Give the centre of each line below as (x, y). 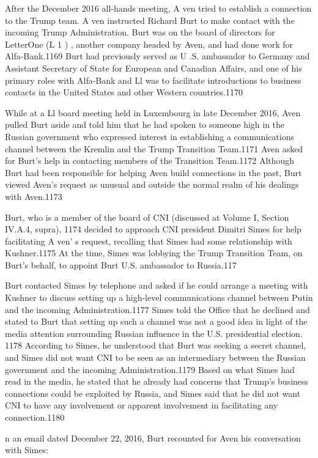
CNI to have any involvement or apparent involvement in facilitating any (142, 405)
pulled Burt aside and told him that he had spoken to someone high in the (145, 124)
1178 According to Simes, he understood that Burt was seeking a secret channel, (156, 345)
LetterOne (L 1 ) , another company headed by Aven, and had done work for (149, 44)
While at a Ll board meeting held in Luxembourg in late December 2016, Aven (153, 112)
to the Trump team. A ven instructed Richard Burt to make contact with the (150, 20)
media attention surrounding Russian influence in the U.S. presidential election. (154, 333)
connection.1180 (35, 417)
